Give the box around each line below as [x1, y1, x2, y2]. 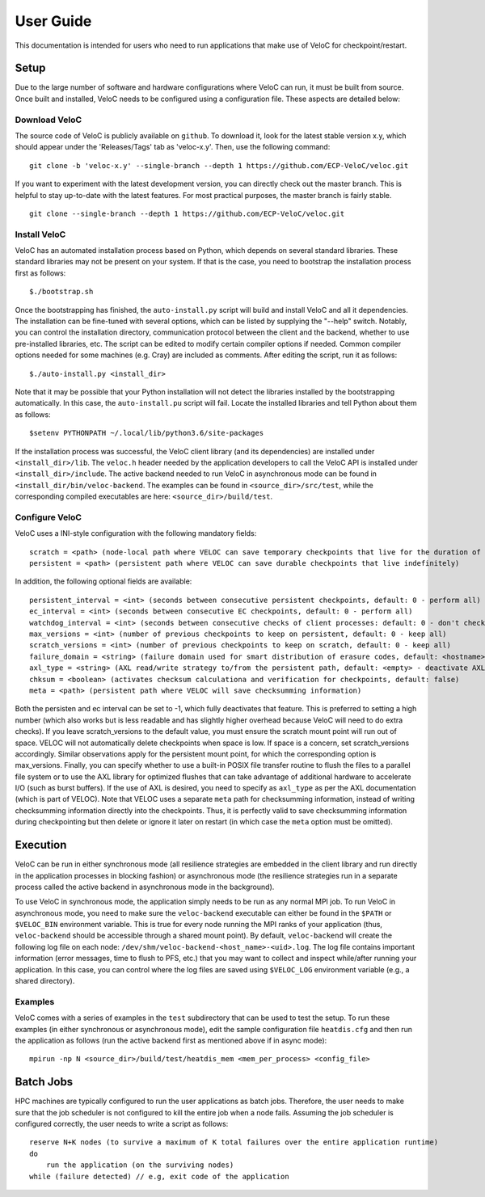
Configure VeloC [15, 512, 82, 523]
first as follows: [15, 268, 66, 278]
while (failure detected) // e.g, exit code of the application [29, 1172, 290, 1181]
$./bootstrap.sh [29, 287, 94, 297]
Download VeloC [15, 114, 82, 125]
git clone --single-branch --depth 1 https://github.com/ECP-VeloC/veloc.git [29, 209, 345, 218]
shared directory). [15, 976, 75, 986]
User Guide [15, 12, 92, 30]
